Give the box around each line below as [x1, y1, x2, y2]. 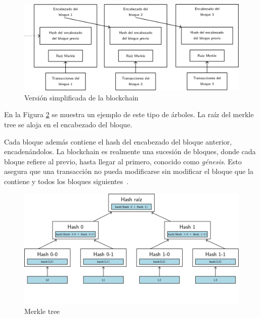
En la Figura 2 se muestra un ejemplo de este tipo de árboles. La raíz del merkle [4, 109, 254, 120]
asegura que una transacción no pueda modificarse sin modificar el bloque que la [4, 166, 253, 176]
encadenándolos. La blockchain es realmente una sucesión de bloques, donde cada [4, 146, 256, 157]
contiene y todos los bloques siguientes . [4, 176, 129, 187]
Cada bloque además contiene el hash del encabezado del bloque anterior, [4, 136, 232, 147]
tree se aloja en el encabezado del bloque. [4, 119, 133, 130]
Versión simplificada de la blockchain [24, 92, 139, 102]
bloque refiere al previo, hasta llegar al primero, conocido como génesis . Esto [4, 156, 242, 166]
